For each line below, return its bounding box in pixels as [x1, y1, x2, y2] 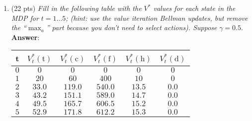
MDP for [11, 12, 39, 23]
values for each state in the [153, 3, 236, 13]
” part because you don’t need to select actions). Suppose [46, 22, 217, 33]
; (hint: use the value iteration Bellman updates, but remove [66, 12, 248, 23]
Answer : [11, 32, 40, 42]
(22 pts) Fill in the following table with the [11, 3, 142, 13]
